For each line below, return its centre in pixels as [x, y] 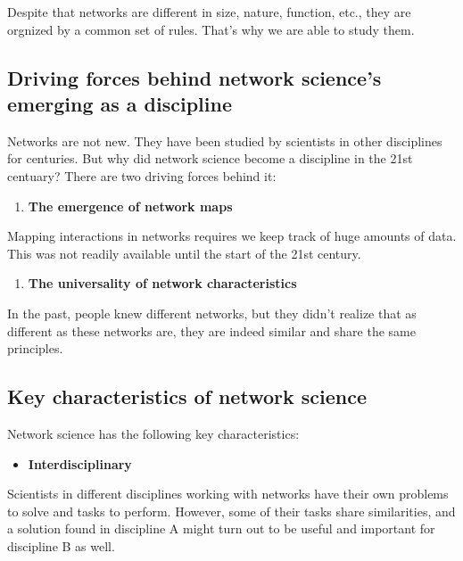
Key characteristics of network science [187, 396]
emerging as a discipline [120, 103]
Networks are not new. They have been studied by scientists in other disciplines [225, 140]
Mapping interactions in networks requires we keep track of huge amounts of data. [232, 236]
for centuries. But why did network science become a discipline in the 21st [210, 158]
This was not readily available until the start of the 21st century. [184, 253]
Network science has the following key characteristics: [153, 433]
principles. [35, 348]
